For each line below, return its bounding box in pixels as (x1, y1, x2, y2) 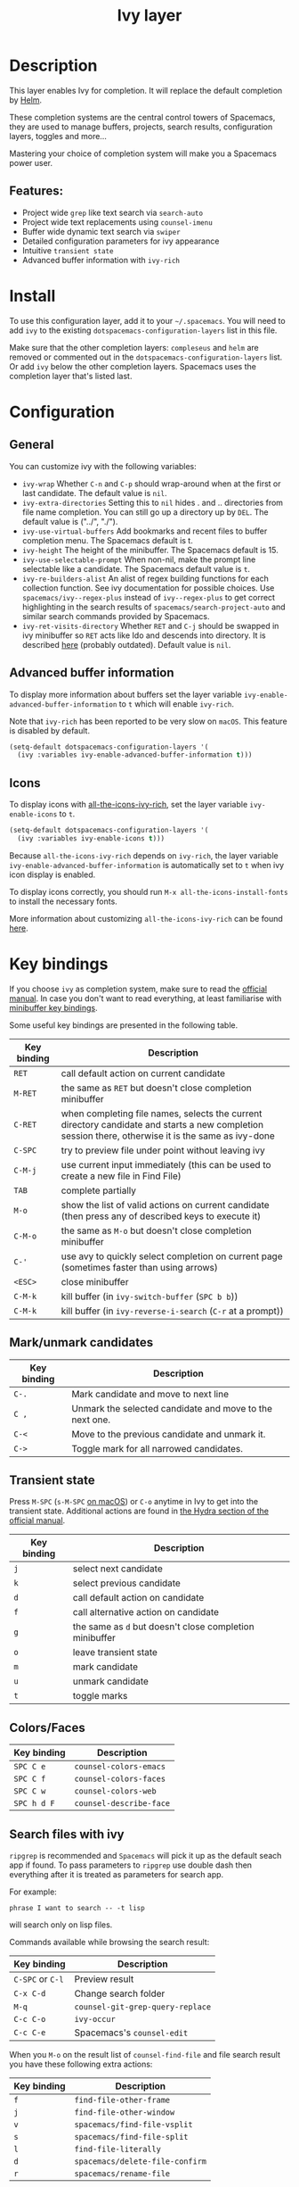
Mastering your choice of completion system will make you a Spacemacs (9, 148, 278, 159)
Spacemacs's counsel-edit (74, 2026, 189, 2039)
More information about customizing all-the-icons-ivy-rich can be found (9, 913, 283, 924)
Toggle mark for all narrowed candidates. (70, 1442, 243, 1454)
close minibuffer (61, 1275, 129, 1288)
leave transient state (72, 1646, 158, 1659)
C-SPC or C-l (13, 1973, 64, 1985)
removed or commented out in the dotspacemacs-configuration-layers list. (9, 352, 283, 362)
